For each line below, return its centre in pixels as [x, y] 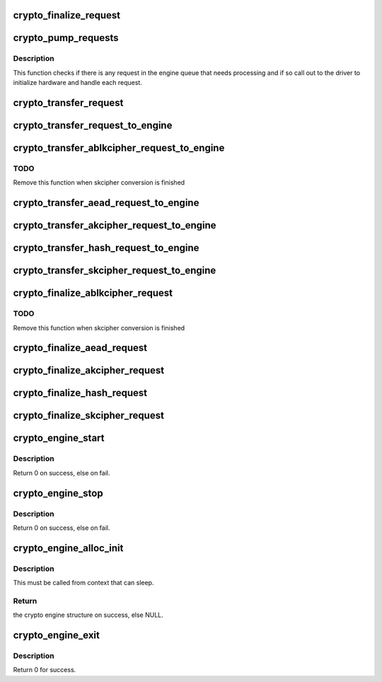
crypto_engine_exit [57, 636]
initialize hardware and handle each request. [78, 83]
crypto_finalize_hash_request [80, 393]
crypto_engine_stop [58, 493]
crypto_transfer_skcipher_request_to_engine [115, 271]
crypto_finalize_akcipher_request [89, 370]
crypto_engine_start [59, 438]
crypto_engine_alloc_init [68, 548]
